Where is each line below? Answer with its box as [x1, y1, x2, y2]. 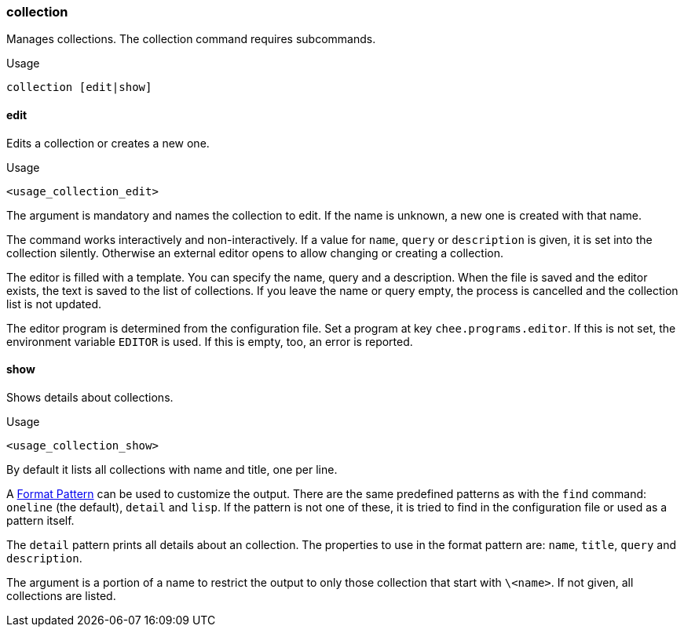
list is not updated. [6, 296, 102, 311]
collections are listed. [6, 588, 116, 602]
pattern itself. [6, 513, 75, 527]
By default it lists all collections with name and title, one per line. [6, 462, 338, 476]
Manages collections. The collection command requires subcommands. [6, 32, 376, 46]
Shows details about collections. [6, 390, 174, 404]
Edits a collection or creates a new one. [6, 136, 210, 150]
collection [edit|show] [6, 81, 152, 94]
